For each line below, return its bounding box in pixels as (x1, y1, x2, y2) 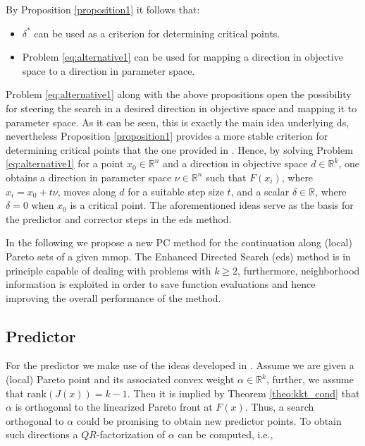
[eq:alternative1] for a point (6, 156, 124, 171)
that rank (6, 385, 47, 400)
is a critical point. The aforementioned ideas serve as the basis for (70, 198, 354, 212)
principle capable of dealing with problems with (6, 263, 211, 277)
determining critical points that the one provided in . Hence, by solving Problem (6, 142, 353, 157)
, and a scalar (230, 183, 290, 198)
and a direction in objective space (163, 156, 308, 171)
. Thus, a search (245, 399, 314, 414)
